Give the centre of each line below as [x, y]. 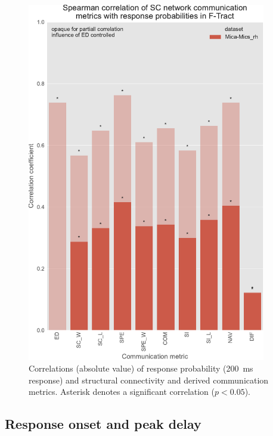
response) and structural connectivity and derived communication [149, 380]
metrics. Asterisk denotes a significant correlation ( [122, 392]
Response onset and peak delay [103, 424]
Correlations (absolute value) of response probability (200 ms [141, 368]
